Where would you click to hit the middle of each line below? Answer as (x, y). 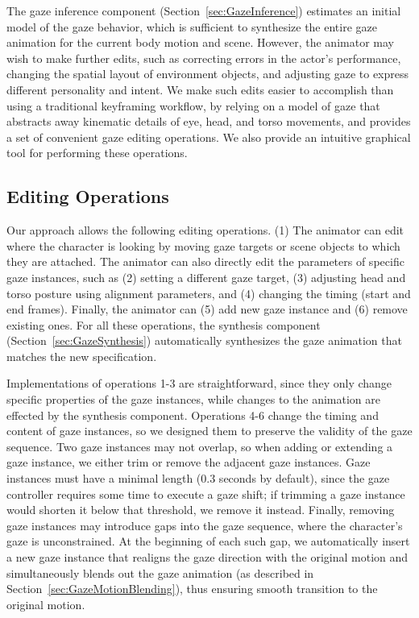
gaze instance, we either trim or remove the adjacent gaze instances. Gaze (189, 462)
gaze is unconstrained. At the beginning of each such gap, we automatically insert (208, 541)
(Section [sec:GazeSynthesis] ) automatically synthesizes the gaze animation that (204, 340)
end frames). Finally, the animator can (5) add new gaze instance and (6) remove (207, 309)
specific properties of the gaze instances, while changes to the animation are (194, 399)
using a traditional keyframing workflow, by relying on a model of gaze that (193, 105)
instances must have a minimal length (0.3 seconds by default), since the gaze (198, 478)
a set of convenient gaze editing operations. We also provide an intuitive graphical (209, 137)
